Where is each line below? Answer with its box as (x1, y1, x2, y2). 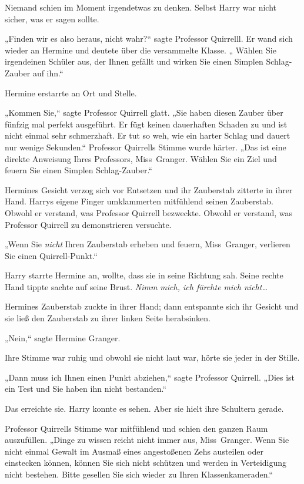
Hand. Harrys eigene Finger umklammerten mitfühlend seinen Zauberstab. (5, 195, 273, 207)
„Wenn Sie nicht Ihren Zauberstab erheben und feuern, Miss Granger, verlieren (5, 238, 290, 250)
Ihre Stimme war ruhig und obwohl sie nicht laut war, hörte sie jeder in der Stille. (5, 351, 300, 364)
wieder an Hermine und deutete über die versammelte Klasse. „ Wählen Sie (5, 43, 276, 56)
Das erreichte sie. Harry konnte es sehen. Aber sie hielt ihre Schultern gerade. (5, 402, 284, 415)
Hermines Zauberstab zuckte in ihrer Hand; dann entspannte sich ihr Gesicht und (5, 300, 299, 312)
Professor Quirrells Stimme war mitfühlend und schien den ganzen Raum (5, 422, 268, 434)
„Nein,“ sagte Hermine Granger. (5, 331, 121, 344)
